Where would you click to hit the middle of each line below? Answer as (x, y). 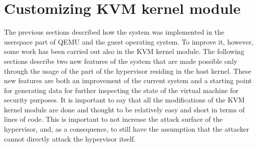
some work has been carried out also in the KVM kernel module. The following (124, 51)
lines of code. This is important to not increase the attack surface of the (113, 119)
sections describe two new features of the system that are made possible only (121, 61)
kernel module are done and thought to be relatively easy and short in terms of (124, 109)
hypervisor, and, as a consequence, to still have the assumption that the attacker (127, 129)
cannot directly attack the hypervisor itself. (70, 138)
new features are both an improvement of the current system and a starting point (128, 80)
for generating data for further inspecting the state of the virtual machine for (121, 90)
